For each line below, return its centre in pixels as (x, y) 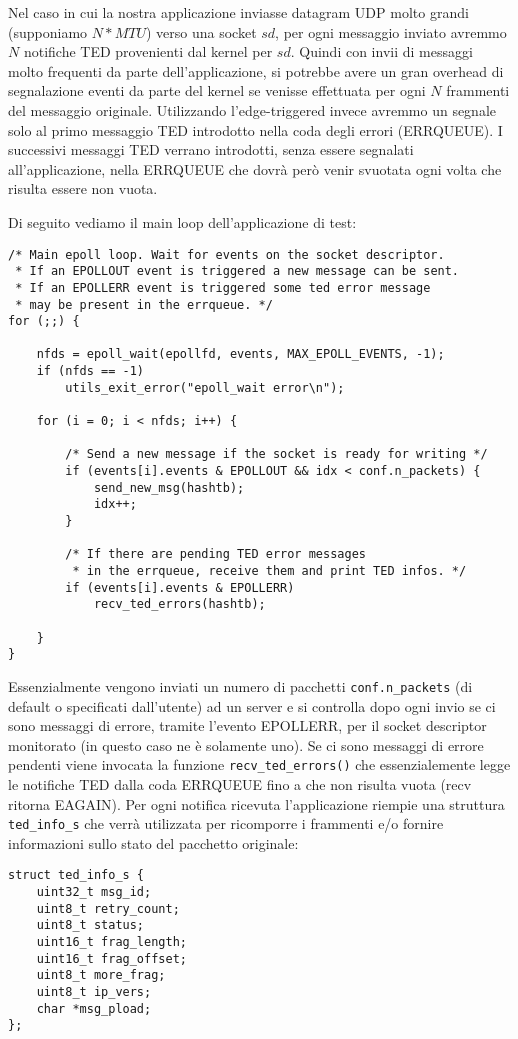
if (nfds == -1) (90, 371)
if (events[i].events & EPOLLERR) (180, 587)
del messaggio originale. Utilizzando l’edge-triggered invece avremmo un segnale (252, 109)
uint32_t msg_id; (94, 892)
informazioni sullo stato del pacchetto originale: (153, 842)
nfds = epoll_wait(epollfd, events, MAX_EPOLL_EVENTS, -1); (240, 354)
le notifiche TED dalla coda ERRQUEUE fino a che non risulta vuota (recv (240, 784)
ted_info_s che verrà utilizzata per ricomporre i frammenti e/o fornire (226, 823)
